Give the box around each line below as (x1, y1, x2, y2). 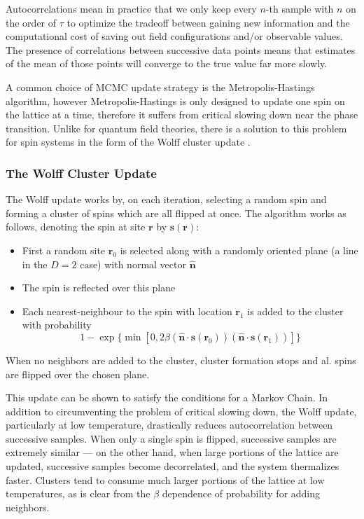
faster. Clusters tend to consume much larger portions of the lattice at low (6, 472, 325, 487)
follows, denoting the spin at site (6, 219, 146, 234)
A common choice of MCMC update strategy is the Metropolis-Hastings (6, 79, 315, 94)
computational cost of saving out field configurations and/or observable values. (6, 29, 343, 43)
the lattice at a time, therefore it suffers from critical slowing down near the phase (6, 107, 358, 122)
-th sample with (265, 1, 334, 15)
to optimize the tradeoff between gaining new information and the (66, 15, 350, 29)
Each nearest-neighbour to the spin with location (22, 303, 232, 318)
